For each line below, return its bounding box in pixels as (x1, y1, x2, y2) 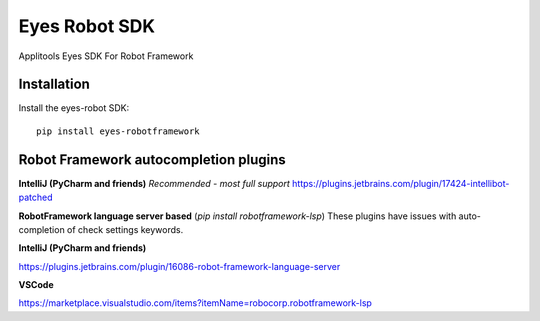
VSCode (18, 279, 54, 291)
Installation (18, 76, 90, 93)
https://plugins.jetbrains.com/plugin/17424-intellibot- (291, 177, 510, 189)
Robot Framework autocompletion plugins (18, 151, 287, 168)
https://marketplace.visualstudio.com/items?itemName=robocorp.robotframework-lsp (18, 297, 372, 309)
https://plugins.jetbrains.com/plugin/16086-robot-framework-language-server (18, 260, 341, 272)
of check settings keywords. (66, 223, 184, 235)
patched (18, 191, 54, 204)
